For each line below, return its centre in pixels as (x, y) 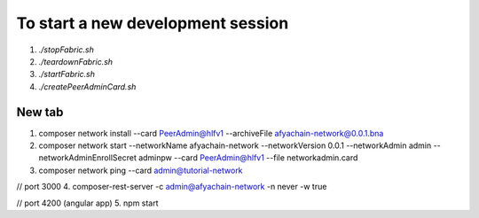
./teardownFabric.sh (76, 61)
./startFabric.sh (67, 74)
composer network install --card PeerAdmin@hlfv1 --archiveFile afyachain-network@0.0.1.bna (211, 133)
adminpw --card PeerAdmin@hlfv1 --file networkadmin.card (248, 158)
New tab (40, 112)
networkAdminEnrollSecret (87, 158)
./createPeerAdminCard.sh (87, 86)
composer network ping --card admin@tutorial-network (141, 170)
